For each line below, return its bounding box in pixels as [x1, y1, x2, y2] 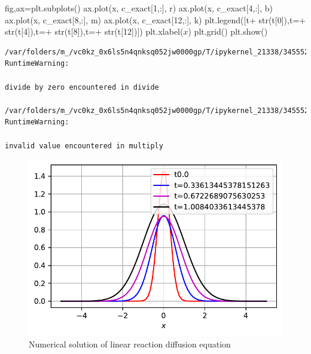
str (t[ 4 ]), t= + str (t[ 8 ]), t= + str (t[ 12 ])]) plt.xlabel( [5, 25, 184, 38]
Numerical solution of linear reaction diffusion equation [29, 337, 231, 350]
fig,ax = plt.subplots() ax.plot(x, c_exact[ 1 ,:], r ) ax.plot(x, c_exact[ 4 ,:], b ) [5, 2, 273, 14]
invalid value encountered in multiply [5, 141, 163, 150]
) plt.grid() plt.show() [188, 25, 268, 38]
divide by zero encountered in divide [5, 83, 159, 91]
